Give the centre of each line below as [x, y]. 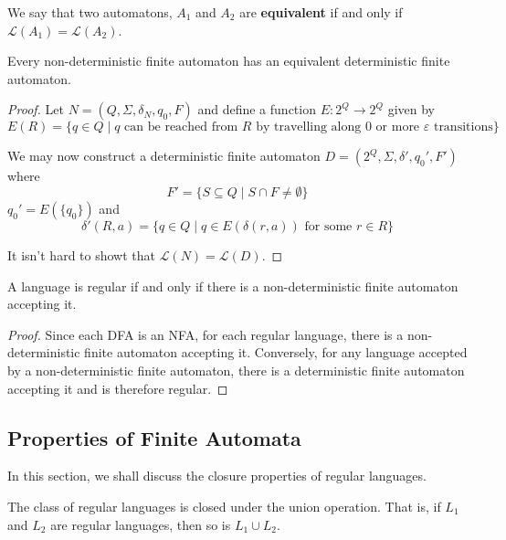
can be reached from [181, 127]
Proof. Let [36, 109]
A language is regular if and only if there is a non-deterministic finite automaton [233, 286]
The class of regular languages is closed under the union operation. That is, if [224, 506]
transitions [463, 127]
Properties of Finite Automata [154, 437]
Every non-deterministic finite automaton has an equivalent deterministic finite [229, 61]
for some [328, 226]
